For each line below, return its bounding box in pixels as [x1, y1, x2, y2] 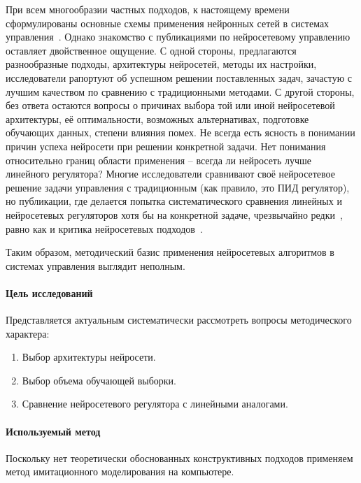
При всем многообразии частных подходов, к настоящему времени [6, 2, 290, 16]
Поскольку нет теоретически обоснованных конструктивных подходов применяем [6, 450, 353, 465]
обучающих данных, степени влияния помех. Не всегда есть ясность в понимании [6, 125, 355, 140]
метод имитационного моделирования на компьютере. [6, 464, 234, 479]
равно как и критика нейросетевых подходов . [6, 221, 203, 236]
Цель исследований [6, 285, 93, 300]
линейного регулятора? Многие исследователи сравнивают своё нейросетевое [6, 166, 335, 181]
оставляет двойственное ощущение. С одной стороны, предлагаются [6, 43, 297, 57]
